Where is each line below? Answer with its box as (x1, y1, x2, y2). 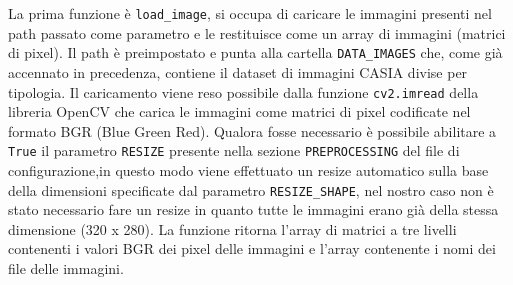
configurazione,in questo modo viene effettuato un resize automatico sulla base (8, 160, 489, 180)
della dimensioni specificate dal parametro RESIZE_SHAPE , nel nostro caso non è (8, 179, 494, 200)
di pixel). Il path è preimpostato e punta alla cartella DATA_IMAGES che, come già (8, 42, 503, 63)
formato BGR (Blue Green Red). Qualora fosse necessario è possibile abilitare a (8, 120, 497, 141)
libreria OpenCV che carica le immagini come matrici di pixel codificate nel (8, 101, 471, 122)
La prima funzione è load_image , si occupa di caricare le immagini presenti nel (8, 3, 492, 23)
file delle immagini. (8, 258, 124, 279)
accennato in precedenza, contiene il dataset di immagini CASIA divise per (8, 61, 468, 82)
